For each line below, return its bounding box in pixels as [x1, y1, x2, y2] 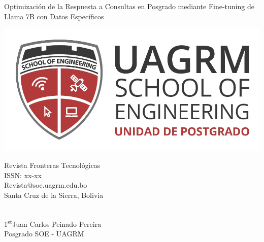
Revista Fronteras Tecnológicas [4, 160, 101, 170]
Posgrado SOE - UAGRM [4, 228, 84, 239]
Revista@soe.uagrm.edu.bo [4, 180, 87, 190]
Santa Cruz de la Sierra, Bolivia [4, 189, 104, 200]
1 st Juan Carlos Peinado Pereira [4, 217, 102, 229]
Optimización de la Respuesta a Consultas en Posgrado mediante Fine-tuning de [4, 1, 254, 11]
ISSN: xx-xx [4, 169, 42, 180]
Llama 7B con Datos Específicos [4, 11, 104, 21]
